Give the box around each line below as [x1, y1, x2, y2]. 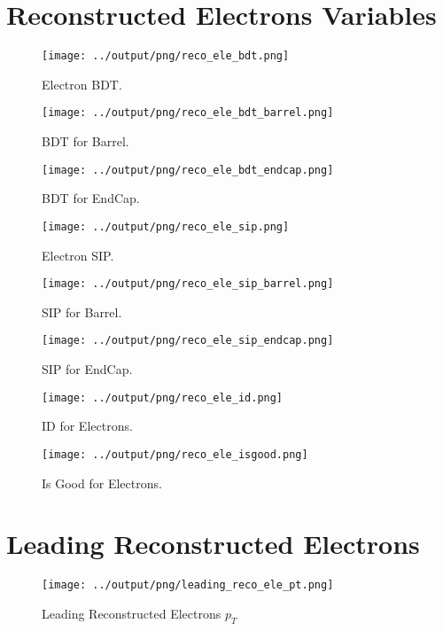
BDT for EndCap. [42, 189, 140, 207]
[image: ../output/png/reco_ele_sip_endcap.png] [42, 334, 334, 347]
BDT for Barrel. [42, 132, 129, 151]
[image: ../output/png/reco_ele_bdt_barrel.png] [42, 106, 334, 120]
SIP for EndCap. [42, 360, 133, 378]
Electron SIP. [42, 245, 114, 264]
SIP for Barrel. [42, 302, 122, 321]
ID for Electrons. [42, 417, 133, 435]
